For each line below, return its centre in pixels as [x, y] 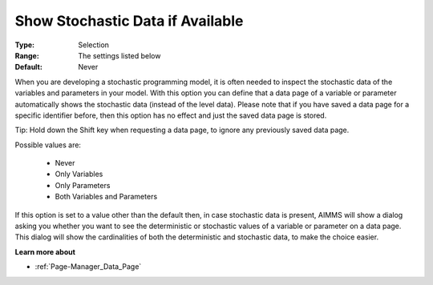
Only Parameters [83, 185]
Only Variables [79, 174]
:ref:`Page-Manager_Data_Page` [88, 267]
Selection [94, 45]
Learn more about [45, 251]
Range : [27, 55]
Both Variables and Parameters [106, 197]
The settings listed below [119, 55]
